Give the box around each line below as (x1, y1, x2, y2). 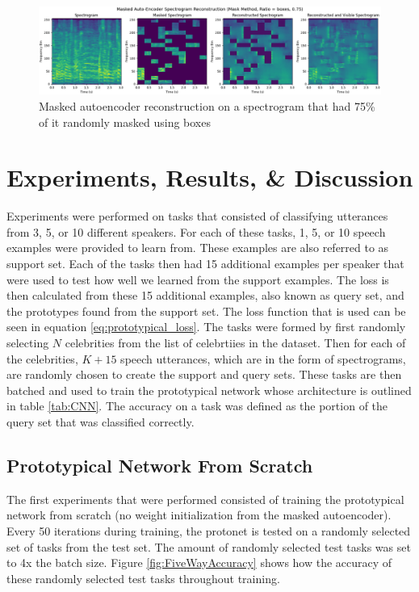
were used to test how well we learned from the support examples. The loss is (6, 271, 389, 288)
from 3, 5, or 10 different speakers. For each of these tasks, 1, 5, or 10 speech (6, 223, 386, 240)
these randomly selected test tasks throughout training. (6, 569, 280, 586)
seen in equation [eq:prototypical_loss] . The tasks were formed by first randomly (6, 318, 406, 335)
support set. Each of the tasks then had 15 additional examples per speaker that (6, 255, 404, 271)
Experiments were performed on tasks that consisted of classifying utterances (6, 208, 388, 225)
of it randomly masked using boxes (39, 113, 211, 130)
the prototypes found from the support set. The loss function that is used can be (6, 302, 406, 319)
